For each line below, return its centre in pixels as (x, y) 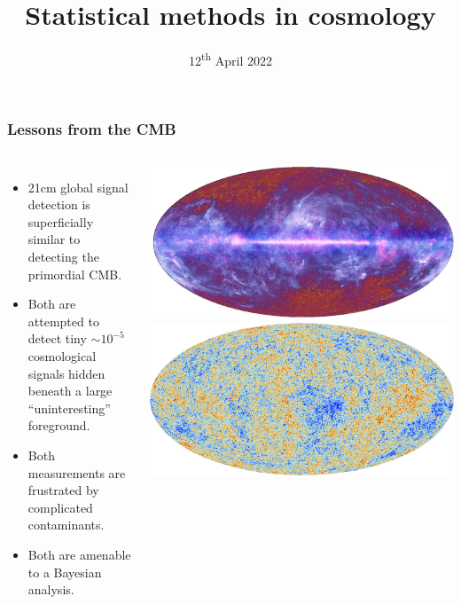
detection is (59, 204)
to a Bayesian (65, 572)
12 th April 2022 (230, 59)
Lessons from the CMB (92, 129)
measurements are (77, 472)
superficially (61, 221)
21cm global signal (78, 187)
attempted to (63, 321)
